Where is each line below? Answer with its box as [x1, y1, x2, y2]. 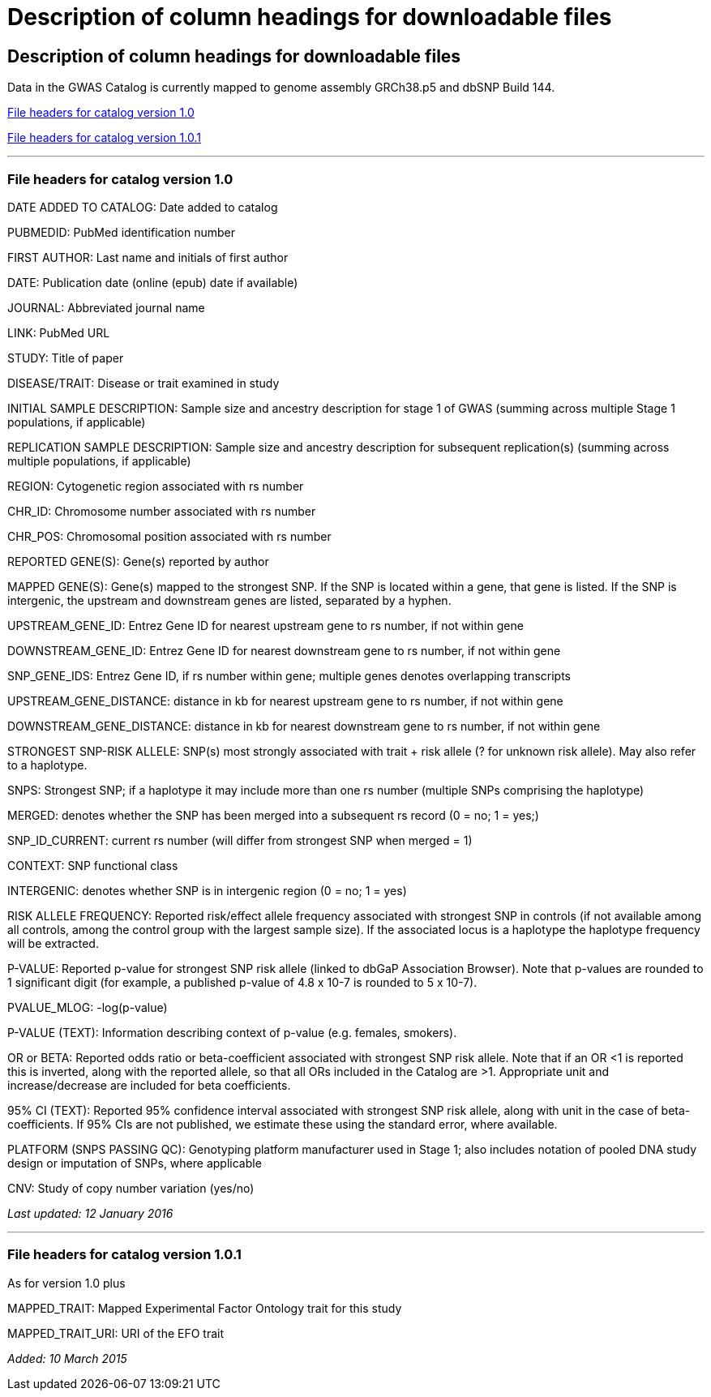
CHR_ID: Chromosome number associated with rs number [7, 504, 316, 518]
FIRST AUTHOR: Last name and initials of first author [7, 250, 289, 264]
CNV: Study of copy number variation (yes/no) [7, 1181, 255, 1195]
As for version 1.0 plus [7, 1275, 126, 1290]
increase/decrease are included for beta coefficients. [7, 1078, 291, 1092]
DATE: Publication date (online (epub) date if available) [7, 275, 298, 289]
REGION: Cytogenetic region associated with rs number [7, 478, 304, 493]
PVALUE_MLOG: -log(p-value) [7, 1000, 168, 1014]
